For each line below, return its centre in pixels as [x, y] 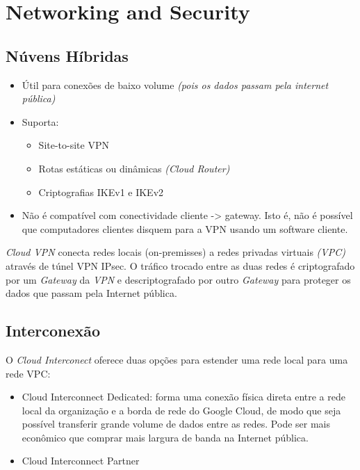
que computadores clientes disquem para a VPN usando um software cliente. [185, 228]
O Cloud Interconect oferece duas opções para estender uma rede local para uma [177, 359]
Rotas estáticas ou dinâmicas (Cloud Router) [134, 168]
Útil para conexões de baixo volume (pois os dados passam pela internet [175, 84]
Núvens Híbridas [67, 55]
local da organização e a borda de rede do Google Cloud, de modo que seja [181, 410]
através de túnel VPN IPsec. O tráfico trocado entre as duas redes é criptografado [180, 265]
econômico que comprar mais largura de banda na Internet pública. [165, 437]
